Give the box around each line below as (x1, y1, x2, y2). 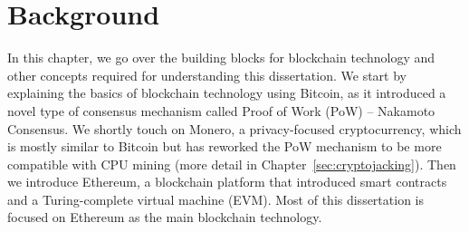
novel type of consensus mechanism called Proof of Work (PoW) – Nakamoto (7, 101, 435, 120)
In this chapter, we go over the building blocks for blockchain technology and (7, 48, 435, 67)
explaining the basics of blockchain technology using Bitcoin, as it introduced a (7, 83, 446, 102)
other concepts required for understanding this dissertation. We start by (7, 65, 407, 84)
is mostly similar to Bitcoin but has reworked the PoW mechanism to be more (7, 137, 442, 156)
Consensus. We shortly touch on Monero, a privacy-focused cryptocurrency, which (7, 119, 462, 138)
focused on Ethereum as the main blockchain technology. (7, 208, 322, 227)
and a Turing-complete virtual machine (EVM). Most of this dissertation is (7, 189, 424, 208)
